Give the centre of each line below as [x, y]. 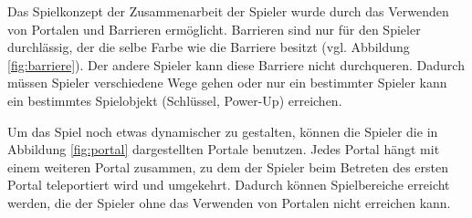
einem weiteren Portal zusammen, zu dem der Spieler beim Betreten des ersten [228, 166]
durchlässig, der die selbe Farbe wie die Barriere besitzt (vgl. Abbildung [209, 47]
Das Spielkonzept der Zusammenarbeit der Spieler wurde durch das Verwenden [228, 11]
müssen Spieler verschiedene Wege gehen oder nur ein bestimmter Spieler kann [227, 83]
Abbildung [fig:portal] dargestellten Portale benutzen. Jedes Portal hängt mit [224, 149]
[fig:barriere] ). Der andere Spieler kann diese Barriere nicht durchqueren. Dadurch [236, 64]
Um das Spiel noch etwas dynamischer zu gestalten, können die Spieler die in [223, 131]
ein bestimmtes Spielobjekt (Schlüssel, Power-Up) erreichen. [175, 100]
